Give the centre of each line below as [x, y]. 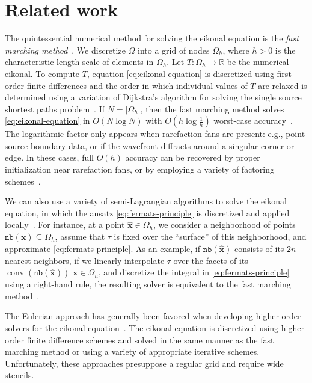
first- [286, 73]
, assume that [80, 237]
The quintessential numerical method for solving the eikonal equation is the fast [152, 38]
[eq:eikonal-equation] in [47, 121]
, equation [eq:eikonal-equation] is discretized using [180, 73]
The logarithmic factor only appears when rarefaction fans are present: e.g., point [155, 134]
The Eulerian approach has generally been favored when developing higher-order [153, 316]
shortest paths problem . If [55, 109]
